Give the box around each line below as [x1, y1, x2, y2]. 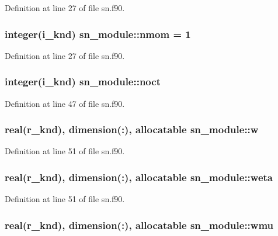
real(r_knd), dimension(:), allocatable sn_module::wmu [5, 217, 274, 232]
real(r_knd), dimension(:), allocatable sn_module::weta [5, 169, 273, 184]
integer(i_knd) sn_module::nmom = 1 [5, 26, 191, 41]
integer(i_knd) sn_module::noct [5, 74, 161, 89]
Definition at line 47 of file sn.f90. [5, 97, 125, 109]
